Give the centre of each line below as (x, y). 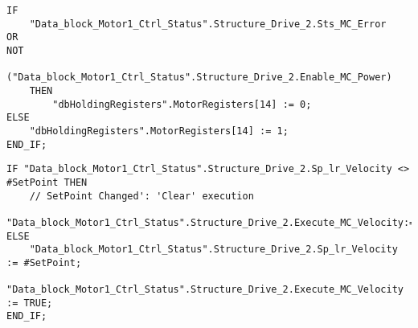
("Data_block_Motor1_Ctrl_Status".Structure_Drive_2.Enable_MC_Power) (199, 78)
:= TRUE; (30, 303)
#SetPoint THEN (47, 182)
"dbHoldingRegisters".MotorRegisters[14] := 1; (159, 131)
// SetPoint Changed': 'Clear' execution (141, 196)
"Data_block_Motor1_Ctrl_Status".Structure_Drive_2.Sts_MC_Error (208, 24)
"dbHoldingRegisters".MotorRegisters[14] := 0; (182, 104)
